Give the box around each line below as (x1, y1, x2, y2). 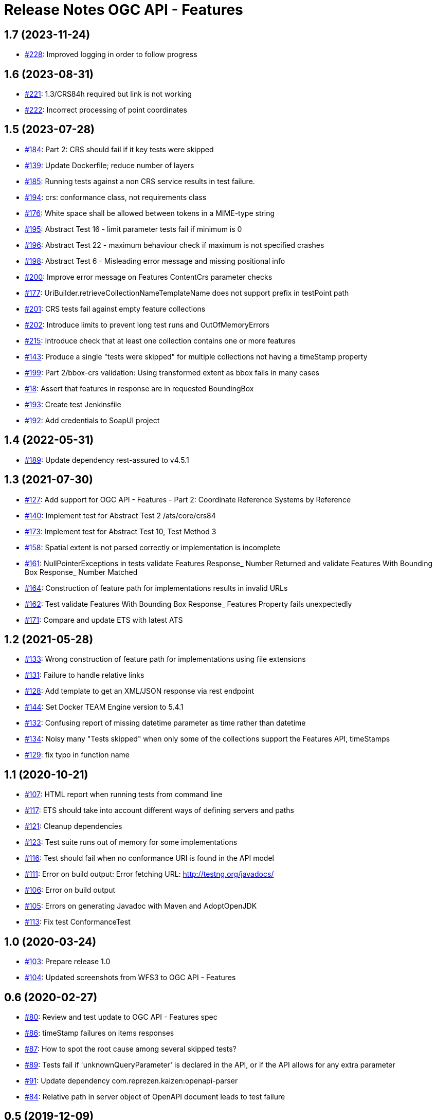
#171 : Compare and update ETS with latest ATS (25, 615, 183, 624)
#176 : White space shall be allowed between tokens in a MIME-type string (25, 208, 275, 218)
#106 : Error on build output (25, 886, 116, 895)
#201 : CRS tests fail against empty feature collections (25, 304, 206, 313)
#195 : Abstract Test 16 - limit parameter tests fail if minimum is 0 (25, 224, 242, 233)
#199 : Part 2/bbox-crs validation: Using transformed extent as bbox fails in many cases (25, 368, 319, 377)
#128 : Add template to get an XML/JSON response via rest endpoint (25, 687, 254, 696)
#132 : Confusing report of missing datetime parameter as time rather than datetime (25, 718, 306, 728)
